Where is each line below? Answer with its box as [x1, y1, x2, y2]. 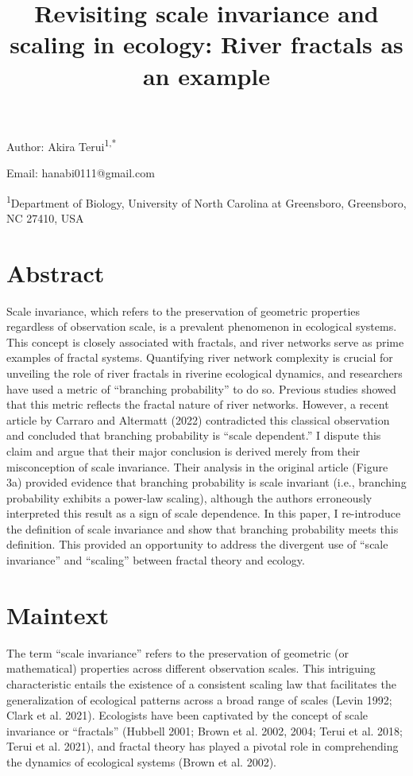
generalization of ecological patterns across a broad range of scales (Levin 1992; [6, 691, 392, 708]
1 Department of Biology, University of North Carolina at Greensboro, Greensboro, [6, 192, 407, 211]
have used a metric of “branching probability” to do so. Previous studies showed [6, 380, 396, 397]
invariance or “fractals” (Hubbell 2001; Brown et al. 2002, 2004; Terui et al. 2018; [6, 722, 403, 739]
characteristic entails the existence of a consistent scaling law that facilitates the [6, 675, 396, 692]
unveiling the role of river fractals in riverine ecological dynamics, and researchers [6, 364, 403, 381]
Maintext [6, 598, 109, 630]
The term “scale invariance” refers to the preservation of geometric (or [6, 644, 349, 661]
